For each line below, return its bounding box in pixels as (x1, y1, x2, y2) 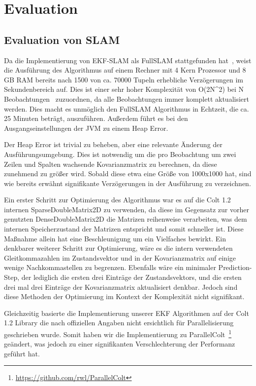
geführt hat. (4, 348, 40, 358)
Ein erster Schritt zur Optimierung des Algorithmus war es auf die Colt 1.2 (4, 194, 231, 205)
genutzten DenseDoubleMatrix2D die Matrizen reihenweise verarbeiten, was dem (4, 214, 247, 224)
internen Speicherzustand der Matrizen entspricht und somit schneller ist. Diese (4, 224, 244, 234)
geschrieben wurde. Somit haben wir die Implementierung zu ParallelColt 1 (4, 328, 232, 339)
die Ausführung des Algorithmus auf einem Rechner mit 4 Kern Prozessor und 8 (4, 65, 246, 75)
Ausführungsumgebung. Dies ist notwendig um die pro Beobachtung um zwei (4, 149, 236, 159)
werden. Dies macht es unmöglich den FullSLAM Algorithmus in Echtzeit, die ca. (4, 103, 249, 114)
